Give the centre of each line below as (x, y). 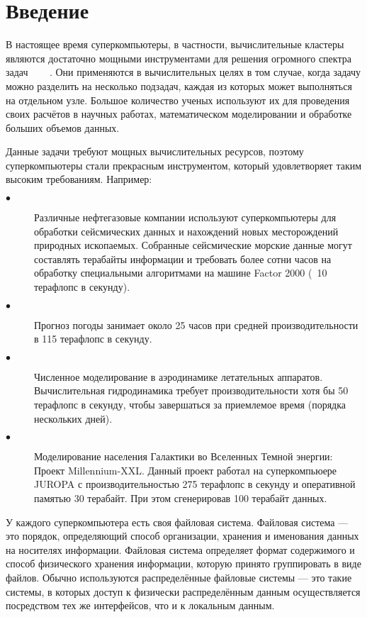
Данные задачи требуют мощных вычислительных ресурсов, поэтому (155, 151)
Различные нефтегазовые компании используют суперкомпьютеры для (185, 217)
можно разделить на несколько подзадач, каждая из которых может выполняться (179, 85)
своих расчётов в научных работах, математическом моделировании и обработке (179, 114)
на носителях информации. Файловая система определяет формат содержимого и (180, 549)
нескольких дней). (73, 418)
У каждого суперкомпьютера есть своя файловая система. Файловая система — (177, 522)
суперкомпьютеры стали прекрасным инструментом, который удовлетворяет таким (184, 165)
